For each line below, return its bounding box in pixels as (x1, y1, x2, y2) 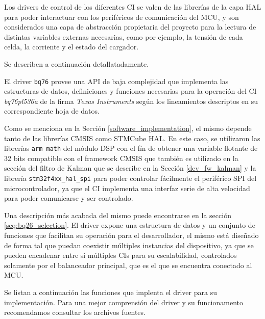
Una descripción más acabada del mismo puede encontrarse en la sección (4, 209, 231, 220)
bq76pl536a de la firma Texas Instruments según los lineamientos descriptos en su (4, 95, 258, 106)
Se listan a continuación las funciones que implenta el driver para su (4, 287, 217, 298)
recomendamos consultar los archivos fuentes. (4, 307, 146, 317)
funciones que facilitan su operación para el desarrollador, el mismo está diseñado (4, 230, 259, 241)
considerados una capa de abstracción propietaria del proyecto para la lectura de (4, 21, 256, 32)
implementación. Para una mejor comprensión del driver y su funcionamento (4, 297, 244, 307)
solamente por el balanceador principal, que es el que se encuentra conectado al (4, 259, 252, 270)
